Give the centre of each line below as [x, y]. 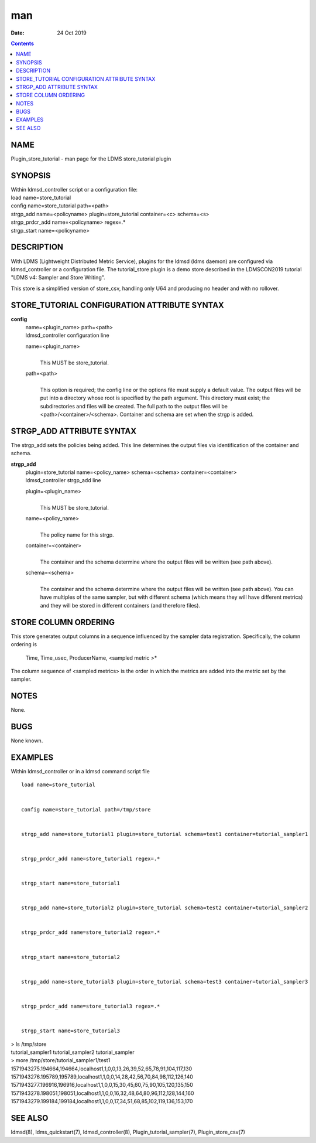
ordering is [24, 644]
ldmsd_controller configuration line [67, 335]
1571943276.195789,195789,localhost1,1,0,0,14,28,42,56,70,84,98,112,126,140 [102, 1077]
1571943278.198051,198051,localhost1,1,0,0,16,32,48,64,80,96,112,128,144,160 [102, 1093]
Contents [23, 43]
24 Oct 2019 [72, 33]
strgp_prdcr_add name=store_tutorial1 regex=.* [91, 859]
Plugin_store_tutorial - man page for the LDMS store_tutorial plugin [91, 159]
